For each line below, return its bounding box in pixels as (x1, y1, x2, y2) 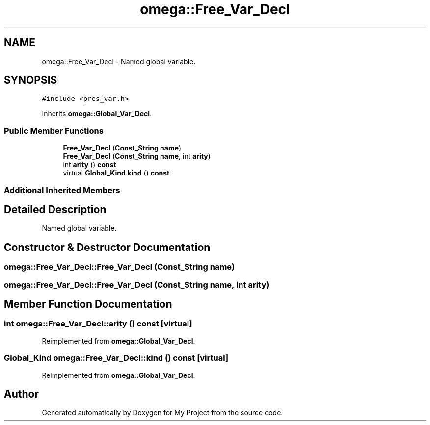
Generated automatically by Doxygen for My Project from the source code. (42, 408, 283, 417)
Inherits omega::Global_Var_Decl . (42, 109, 152, 118)
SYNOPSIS (4, 74, 57, 87)
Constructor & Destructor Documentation (4, 241, 211, 253)
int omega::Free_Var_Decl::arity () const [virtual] (4, 319, 192, 329)
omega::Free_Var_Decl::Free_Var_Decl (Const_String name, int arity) (4, 279, 269, 290)
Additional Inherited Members (4, 185, 120, 195)
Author (4, 388, 39, 400)
